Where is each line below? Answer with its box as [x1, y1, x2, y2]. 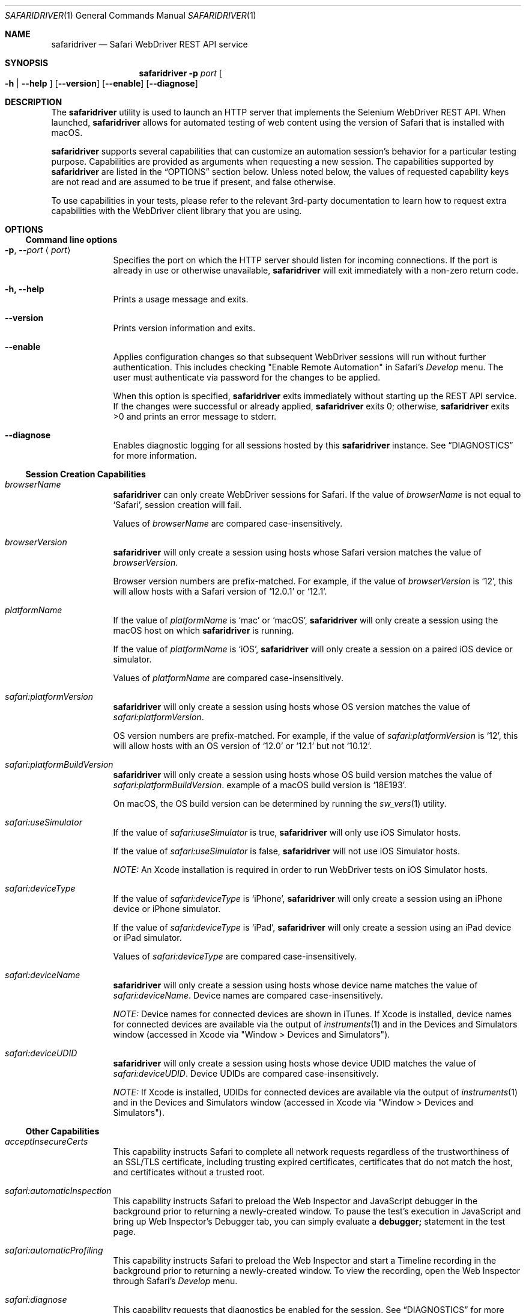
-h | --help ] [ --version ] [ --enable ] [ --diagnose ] [5, 78, 198, 88]
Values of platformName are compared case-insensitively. [113, 673, 343, 683]
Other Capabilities [25, 1126, 100, 1136]
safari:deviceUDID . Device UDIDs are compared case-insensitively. [113, 1068, 379, 1079]
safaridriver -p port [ [139, 68, 222, 78]
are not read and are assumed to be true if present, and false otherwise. [51, 177, 336, 187]
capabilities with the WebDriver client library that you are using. [51, 206, 302, 216]
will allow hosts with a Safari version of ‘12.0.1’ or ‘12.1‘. [113, 586, 327, 596]
